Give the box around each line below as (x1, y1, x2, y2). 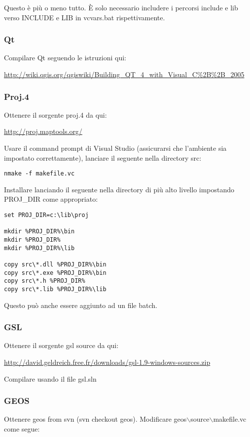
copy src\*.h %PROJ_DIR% (4, 277, 85, 285)
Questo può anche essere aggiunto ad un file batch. (4, 300, 157, 310)
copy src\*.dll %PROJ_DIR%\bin (4, 261, 107, 268)
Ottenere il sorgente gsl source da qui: (4, 340, 119, 350)
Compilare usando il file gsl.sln (4, 373, 97, 384)
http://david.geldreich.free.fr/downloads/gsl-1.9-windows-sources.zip (4, 357, 211, 367)
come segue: (4, 424, 40, 434)
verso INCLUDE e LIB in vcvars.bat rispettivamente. (4, 12, 165, 22)
